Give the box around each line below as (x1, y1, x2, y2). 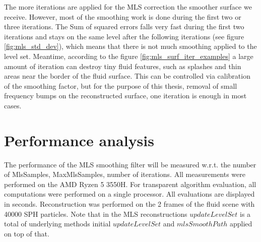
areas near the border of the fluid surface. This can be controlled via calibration (4, 71, 250, 81)
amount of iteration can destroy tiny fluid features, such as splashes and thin (4, 60, 241, 71)
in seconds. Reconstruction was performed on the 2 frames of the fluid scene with (4, 199, 255, 209)
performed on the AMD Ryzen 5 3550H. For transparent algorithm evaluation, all (4, 178, 256, 189)
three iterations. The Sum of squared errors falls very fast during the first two (4, 21, 244, 32)
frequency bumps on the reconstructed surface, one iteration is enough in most (4, 90, 247, 101)
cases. (4, 100, 22, 110)
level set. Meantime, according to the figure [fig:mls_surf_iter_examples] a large (4, 50, 253, 61)
